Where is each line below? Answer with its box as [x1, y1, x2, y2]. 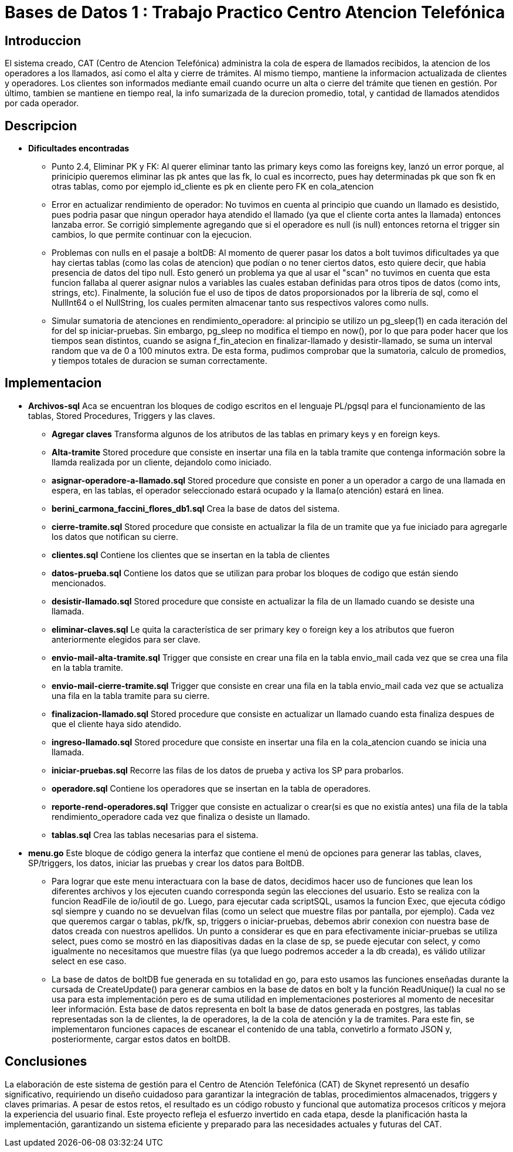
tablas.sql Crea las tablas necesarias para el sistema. [52, 829, 259, 840]
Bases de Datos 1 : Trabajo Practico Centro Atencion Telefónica [5, 2, 505, 22]
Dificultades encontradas [28, 143, 130, 154]
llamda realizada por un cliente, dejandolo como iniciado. [52, 457, 271, 467]
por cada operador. [5, 98, 79, 109]
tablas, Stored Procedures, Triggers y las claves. [28, 410, 215, 421]
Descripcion [5, 118, 77, 133]
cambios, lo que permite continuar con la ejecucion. [52, 229, 252, 240]
